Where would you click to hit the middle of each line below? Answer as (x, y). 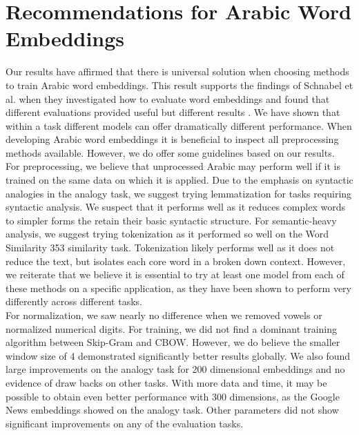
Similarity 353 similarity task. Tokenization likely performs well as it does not (170, 248)
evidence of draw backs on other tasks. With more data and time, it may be (166, 382)
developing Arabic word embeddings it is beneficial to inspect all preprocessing (172, 139)
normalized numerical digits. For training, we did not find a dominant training (172, 328)
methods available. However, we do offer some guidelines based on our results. (170, 152)
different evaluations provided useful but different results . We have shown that (173, 112)
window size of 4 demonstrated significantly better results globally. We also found (178, 355)
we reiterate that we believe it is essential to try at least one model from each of (175, 274)
